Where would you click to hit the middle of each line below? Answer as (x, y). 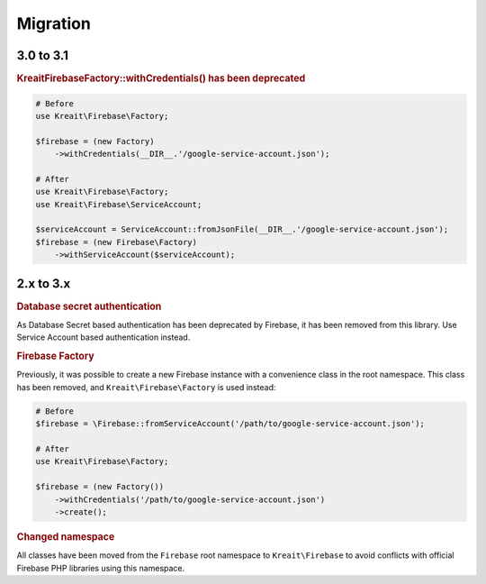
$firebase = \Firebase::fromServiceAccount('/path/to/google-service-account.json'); (230, 424)
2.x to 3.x (44, 283)
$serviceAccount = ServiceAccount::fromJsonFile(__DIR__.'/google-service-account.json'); (242, 229)
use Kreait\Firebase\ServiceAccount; (119, 204)
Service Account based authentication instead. (103, 337)
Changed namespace (66, 536)
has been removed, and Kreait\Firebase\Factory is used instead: (146, 387)
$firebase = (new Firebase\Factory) (117, 242)
